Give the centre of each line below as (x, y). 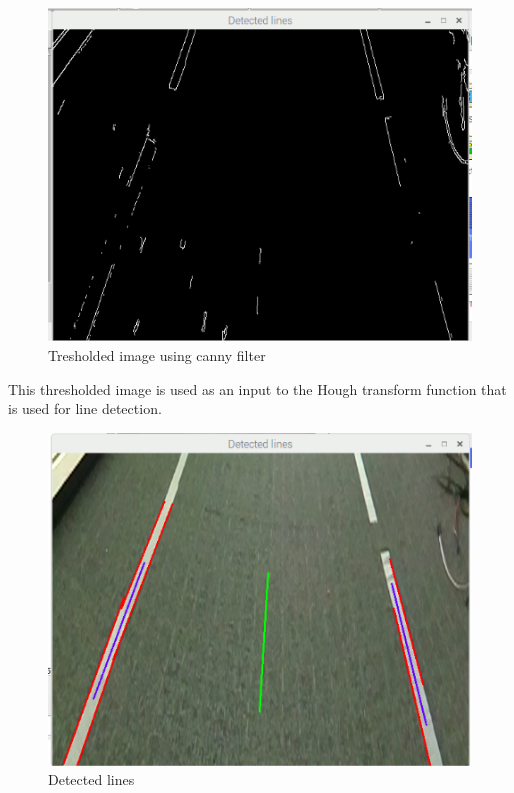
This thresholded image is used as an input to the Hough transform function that (257, 388)
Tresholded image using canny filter (157, 354)
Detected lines (91, 779)
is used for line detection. (85, 408)
